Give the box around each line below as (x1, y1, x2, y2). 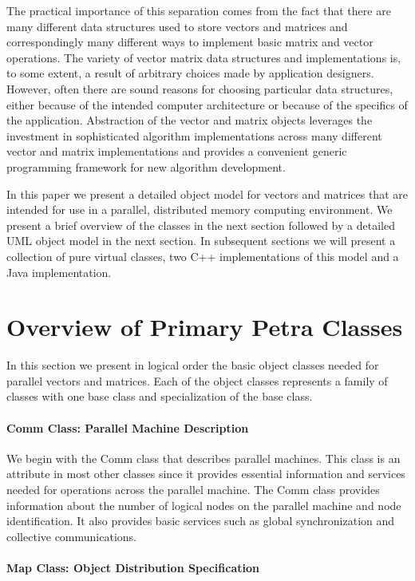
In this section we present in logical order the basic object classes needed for (6, 357, 379, 373)
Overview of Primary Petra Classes (6, 310, 403, 343)
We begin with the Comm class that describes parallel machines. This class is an (6, 449, 401, 466)
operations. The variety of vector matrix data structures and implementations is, (6, 49, 401, 65)
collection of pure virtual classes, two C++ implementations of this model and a (6, 247, 399, 264)
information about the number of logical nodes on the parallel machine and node (6, 496, 401, 513)
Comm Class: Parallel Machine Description (6, 419, 249, 436)
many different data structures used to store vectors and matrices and (6, 18, 348, 34)
